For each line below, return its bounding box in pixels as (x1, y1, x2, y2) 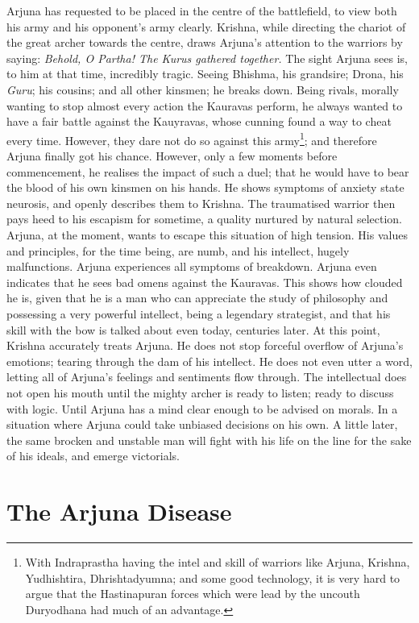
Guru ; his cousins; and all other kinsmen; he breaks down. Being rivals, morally (6, 81, 399, 98)
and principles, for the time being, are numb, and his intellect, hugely (6, 242, 350, 259)
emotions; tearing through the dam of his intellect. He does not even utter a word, (6, 352, 413, 369)
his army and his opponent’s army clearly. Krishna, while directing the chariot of (6, 18, 406, 35)
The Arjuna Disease (6, 495, 232, 528)
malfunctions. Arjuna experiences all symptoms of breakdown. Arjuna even (6, 258, 377, 275)
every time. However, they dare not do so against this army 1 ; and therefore (6, 129, 377, 148)
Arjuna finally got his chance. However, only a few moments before (6, 147, 338, 164)
